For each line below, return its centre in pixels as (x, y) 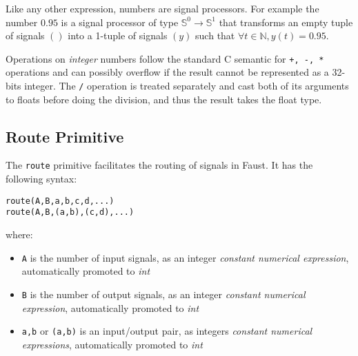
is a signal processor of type (120, 22)
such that (215, 35)
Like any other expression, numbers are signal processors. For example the (162, 8)
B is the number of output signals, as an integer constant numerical (163, 294)
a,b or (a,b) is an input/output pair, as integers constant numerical (167, 331)
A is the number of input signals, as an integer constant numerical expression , (185, 257)
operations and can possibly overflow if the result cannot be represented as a (167, 72)
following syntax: (41, 179)
